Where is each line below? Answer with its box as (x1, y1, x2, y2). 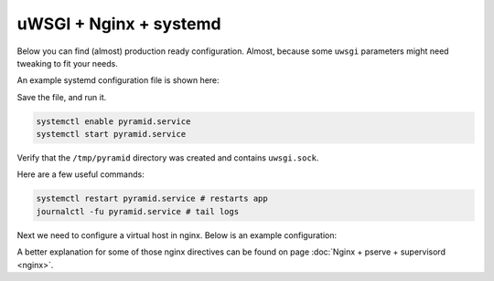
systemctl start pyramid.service (36, 129, 187, 140)
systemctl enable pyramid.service (36, 116, 191, 127)
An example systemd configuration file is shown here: (16, 75, 220, 86)
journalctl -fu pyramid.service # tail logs (36, 206, 240, 216)
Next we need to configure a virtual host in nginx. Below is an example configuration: (16, 229, 338, 241)
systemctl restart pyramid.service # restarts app (36, 193, 269, 204)
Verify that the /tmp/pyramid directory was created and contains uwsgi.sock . (16, 152, 319, 163)
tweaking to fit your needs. (16, 57, 118, 68)
